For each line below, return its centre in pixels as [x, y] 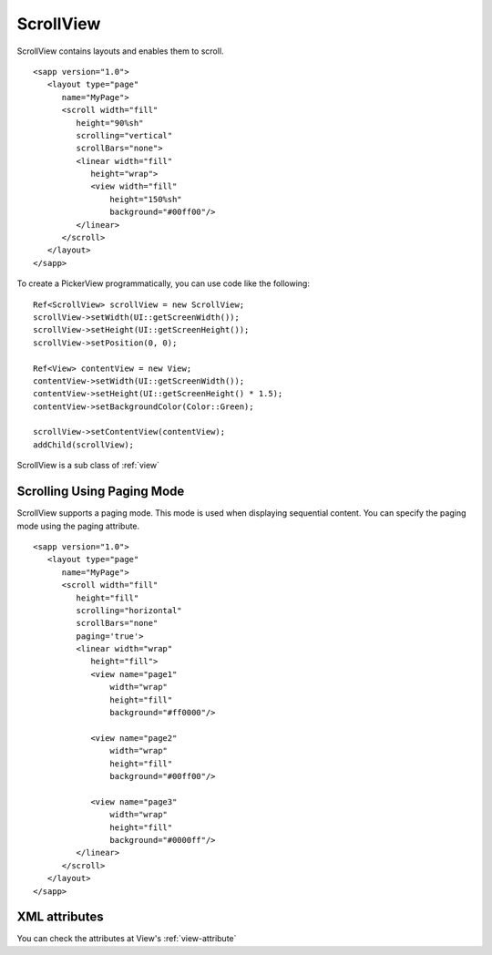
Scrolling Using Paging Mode [101, 492]
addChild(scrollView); [84, 445]
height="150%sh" [146, 199]
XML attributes [60, 917]
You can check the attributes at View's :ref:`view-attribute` [127, 939]
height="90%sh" [110, 123]
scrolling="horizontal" [129, 610]
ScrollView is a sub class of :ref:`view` [88, 466]
